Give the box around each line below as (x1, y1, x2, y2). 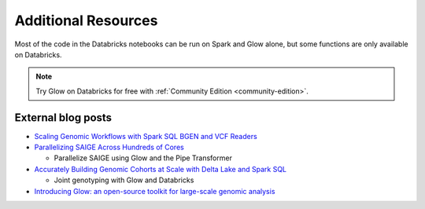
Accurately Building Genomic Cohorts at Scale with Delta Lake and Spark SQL (34, 164, 287, 174)
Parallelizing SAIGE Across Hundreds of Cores (34, 142, 184, 152)
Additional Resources (14, 12, 158, 29)
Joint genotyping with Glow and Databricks (54, 175, 194, 185)
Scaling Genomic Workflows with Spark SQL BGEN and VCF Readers (34, 131, 257, 141)
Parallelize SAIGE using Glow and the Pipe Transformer (54, 153, 232, 163)
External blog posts (14, 111, 113, 124)
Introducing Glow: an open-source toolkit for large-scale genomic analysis (34, 186, 275, 196)
